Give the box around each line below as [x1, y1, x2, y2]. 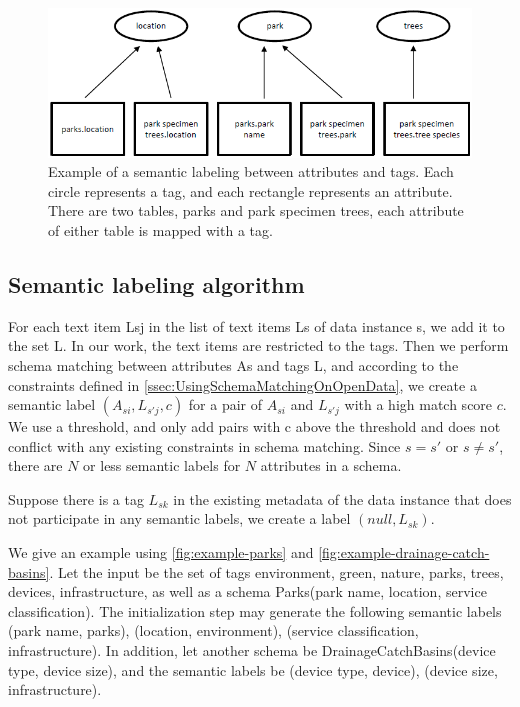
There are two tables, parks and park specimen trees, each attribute [48, 200, 464, 221]
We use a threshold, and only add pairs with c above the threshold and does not [8, 416, 501, 437]
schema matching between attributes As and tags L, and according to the [8, 354, 459, 375]
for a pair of [188, 394, 263, 415]
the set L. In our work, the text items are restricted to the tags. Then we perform [8, 335, 509, 356]
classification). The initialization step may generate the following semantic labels [8, 600, 502, 621]
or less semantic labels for [83, 455, 241, 476]
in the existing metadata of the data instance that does [173, 488, 512, 509]
